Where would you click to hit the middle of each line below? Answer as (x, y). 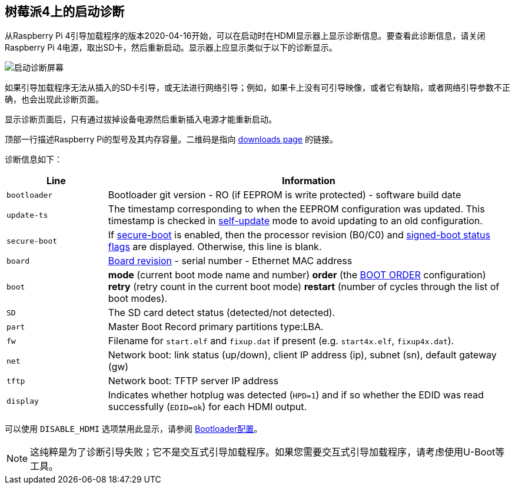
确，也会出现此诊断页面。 (54, 99)
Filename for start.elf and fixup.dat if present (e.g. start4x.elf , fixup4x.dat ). (281, 341)
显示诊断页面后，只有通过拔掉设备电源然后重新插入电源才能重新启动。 (141, 119)
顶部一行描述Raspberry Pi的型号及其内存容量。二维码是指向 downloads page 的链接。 (171, 139)
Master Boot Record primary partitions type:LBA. (216, 327)
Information (309, 181)
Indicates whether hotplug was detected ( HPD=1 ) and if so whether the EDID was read (296, 395)
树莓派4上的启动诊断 (65, 11)
